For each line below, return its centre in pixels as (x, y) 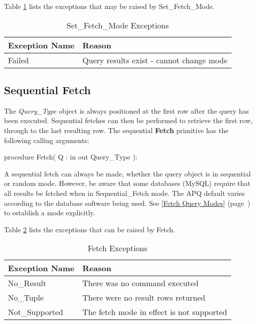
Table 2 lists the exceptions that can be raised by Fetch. (90, 229)
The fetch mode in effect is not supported (155, 312)
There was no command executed (140, 283)
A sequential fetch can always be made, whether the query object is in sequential (128, 173)
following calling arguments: (47, 140)
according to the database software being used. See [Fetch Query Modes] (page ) (127, 203)
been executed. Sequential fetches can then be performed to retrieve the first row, (128, 120)
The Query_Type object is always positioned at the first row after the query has (127, 110)
